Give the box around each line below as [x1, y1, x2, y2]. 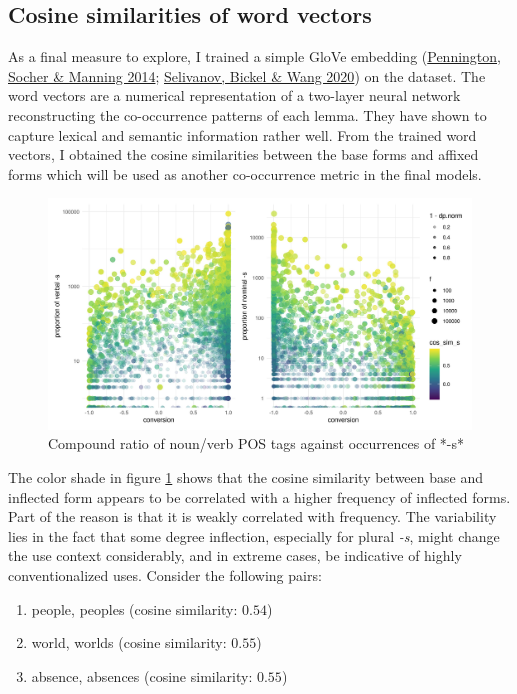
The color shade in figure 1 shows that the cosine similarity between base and [8, 467, 483, 487]
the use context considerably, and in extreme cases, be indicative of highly [8, 545, 462, 566]
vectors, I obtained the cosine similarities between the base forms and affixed [8, 144, 479, 165]
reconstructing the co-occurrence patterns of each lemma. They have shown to [8, 104, 487, 125]
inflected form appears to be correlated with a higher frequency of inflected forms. [8, 486, 511, 507]
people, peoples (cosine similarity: [31, 598, 238, 619]
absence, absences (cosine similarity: [31, 665, 253, 686]
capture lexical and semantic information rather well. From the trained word [8, 124, 477, 145]
